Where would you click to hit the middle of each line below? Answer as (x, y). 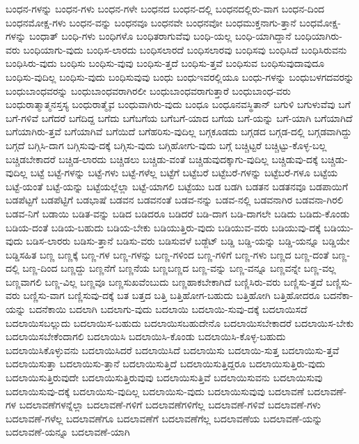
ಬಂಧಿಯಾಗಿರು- (318, 36)
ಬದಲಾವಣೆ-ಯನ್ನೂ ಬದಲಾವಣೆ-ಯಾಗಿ (68, 432)
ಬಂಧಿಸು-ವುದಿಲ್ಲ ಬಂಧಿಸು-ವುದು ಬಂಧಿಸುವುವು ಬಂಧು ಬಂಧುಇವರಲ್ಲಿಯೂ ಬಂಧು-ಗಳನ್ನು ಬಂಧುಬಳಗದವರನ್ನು (180, 76)
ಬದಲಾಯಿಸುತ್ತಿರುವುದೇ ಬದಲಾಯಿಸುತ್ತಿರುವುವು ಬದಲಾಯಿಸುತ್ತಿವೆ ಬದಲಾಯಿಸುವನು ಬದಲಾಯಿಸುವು (164, 377)
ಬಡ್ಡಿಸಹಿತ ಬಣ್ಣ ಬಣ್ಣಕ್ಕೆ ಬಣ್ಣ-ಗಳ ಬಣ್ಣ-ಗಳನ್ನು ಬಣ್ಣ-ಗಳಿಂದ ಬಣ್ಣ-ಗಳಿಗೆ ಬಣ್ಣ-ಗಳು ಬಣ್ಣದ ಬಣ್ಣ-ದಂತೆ (167, 254)
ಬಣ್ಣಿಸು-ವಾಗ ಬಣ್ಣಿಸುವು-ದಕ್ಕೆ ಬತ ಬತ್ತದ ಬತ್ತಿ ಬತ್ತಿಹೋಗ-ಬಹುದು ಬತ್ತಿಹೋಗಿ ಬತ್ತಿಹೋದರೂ (172, 295)
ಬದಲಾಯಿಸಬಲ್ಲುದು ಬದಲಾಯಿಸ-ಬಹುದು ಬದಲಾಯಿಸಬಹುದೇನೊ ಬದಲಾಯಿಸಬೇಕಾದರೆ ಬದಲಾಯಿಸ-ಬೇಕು (180, 322)
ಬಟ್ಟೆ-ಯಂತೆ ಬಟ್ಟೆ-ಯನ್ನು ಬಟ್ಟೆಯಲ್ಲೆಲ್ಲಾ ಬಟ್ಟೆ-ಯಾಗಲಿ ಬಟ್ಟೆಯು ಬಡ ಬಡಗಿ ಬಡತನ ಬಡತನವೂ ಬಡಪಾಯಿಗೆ (177, 186)
